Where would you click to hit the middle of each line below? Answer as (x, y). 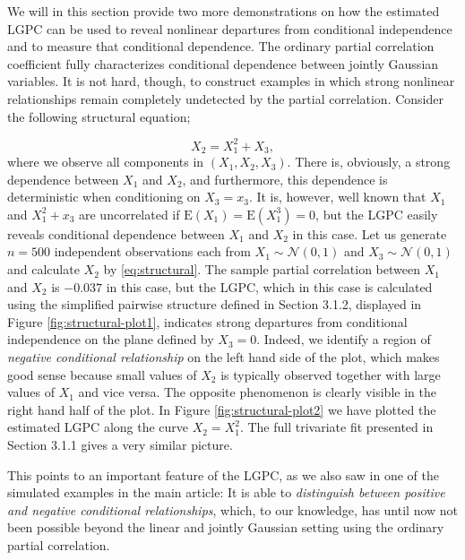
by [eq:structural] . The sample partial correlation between (262, 269)
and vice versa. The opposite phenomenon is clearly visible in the (257, 392)
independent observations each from (152, 251)
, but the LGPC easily (377, 214)
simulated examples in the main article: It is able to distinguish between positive (226, 492)
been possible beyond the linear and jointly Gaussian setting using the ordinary (226, 527)
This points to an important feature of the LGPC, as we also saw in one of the (223, 474)
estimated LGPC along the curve (98, 427)
